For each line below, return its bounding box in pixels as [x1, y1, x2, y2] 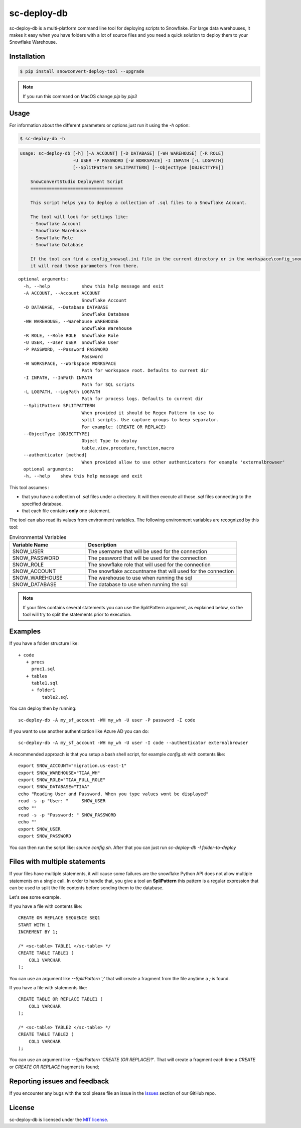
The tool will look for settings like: [30, 214, 129, 220]
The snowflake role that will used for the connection [88, 561, 211, 568]
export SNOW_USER [18, 826, 61, 832]
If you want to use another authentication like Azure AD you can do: [9, 728, 149, 734]
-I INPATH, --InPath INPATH [23, 374, 93, 381]
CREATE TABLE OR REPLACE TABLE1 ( [18, 996, 103, 1002]
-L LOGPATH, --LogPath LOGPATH [23, 389, 100, 395]
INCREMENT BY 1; [18, 929, 58, 935]
